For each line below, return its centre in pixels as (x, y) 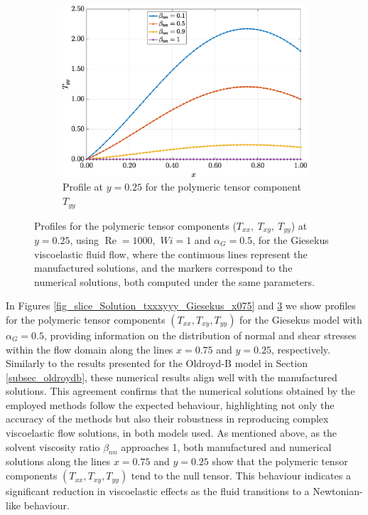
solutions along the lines (58, 461)
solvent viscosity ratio (53, 446)
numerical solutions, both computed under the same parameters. (174, 281)
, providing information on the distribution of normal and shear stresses (200, 335)
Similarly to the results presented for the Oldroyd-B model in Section (157, 363)
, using (84, 239)
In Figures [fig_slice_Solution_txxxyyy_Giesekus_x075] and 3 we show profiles (181, 306)
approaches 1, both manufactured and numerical (226, 446)
